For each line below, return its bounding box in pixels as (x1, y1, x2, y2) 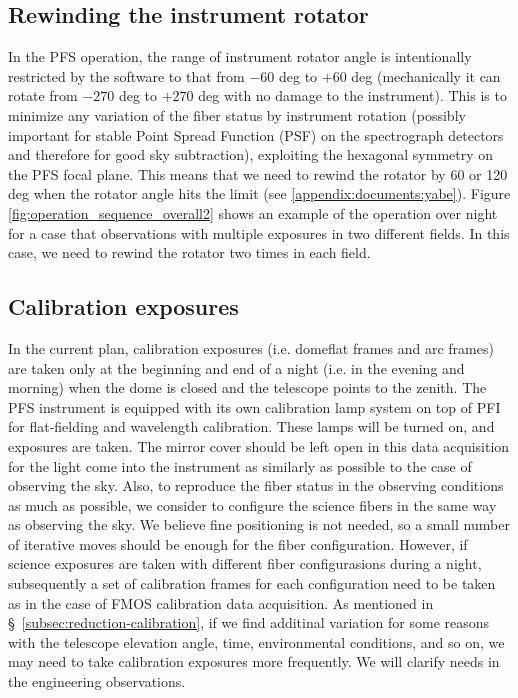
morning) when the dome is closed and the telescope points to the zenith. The (8, 377, 487, 398)
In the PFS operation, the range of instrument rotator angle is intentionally (8, 46, 472, 67)
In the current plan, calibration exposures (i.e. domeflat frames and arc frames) (8, 337, 494, 358)
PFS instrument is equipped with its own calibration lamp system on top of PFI (8, 396, 501, 417)
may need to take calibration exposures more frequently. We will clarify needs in (8, 651, 500, 672)
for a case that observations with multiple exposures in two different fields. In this (8, 222, 510, 243)
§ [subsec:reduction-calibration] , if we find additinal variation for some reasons (8, 612, 490, 633)
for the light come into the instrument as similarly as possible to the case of (8, 455, 472, 476)
